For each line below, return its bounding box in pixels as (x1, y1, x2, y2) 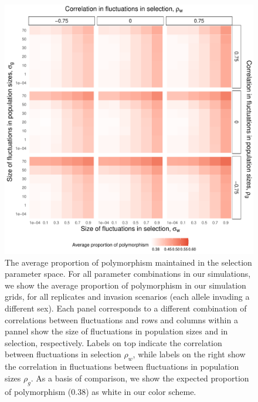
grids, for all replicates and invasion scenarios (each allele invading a (5, 290, 250, 303)
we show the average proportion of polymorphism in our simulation (5, 279, 246, 291)
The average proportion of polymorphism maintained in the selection (5, 256, 252, 268)
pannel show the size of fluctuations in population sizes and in (5, 325, 228, 337)
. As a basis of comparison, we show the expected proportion (30, 371, 249, 384)
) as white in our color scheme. (86, 385, 196, 397)
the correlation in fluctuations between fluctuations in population (5, 360, 239, 373)
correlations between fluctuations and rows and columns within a (5, 313, 238, 326)
